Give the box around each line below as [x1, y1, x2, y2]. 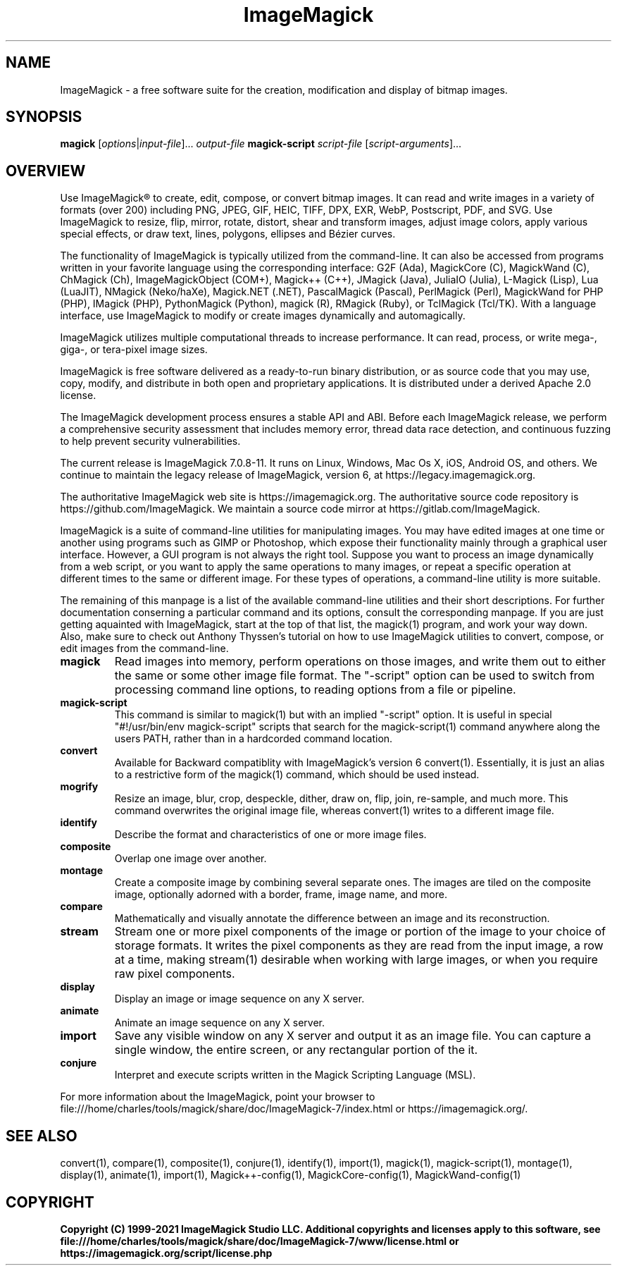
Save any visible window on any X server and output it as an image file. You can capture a [114, 1029, 591, 1043]
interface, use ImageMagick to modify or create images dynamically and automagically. [60, 309, 466, 322]
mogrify [60, 780, 99, 793]
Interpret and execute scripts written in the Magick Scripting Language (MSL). [114, 1069, 476, 1081]
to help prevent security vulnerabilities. [60, 435, 241, 448]
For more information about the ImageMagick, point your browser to [60, 1091, 375, 1103]
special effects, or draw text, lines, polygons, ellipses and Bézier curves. [60, 228, 396, 240]
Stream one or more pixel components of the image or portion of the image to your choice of [114, 924, 606, 939]
